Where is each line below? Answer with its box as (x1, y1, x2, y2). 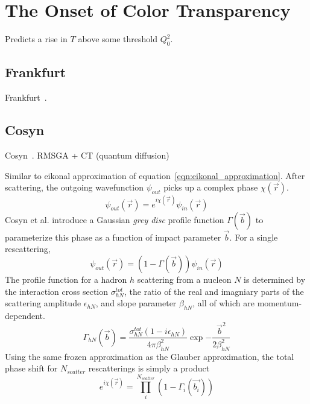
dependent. (5, 309, 45, 321)
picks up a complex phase (163, 181, 258, 194)
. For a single (229, 230, 278, 243)
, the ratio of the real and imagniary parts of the (124, 285, 304, 297)
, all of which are (192, 297, 255, 309)
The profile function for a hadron (5, 273, 127, 286)
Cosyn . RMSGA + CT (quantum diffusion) (5, 148, 169, 161)
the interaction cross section (5, 285, 109, 297)
